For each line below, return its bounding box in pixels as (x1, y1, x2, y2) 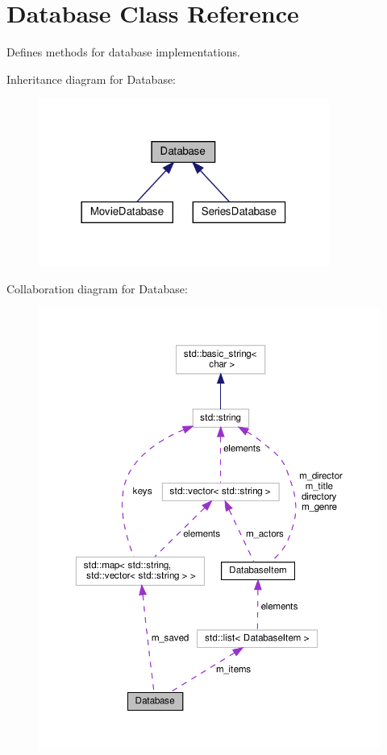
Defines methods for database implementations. (6, 44, 240, 60)
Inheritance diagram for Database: (6, 70, 177, 87)
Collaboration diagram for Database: (6, 280, 188, 297)
